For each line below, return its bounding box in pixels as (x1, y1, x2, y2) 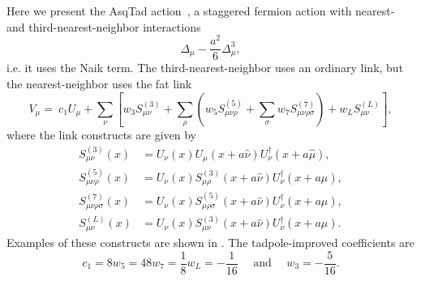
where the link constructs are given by (6, 126, 196, 143)
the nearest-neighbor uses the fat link (6, 75, 192, 92)
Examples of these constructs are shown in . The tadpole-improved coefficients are (6, 233, 415, 250)
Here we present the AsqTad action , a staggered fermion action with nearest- (6, 2, 395, 19)
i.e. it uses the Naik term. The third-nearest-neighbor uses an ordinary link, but (6, 59, 404, 76)
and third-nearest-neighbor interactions (6, 18, 201, 35)
